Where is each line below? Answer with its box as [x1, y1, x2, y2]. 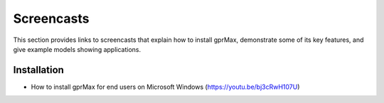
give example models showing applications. [13, 45, 142, 53]
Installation [13, 64, 64, 76]
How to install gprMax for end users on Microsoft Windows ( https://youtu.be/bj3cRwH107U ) [31, 82, 300, 91]
